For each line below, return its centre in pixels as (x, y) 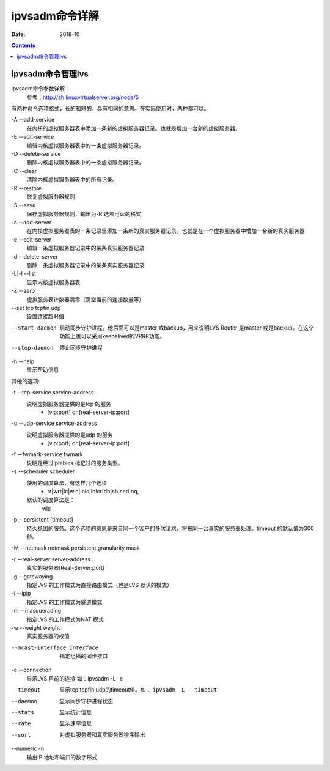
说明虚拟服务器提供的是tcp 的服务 (69, 404)
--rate (21, 724)
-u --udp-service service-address (54, 423)
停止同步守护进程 (81, 347)
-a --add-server (31, 223)
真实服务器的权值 (48, 636)
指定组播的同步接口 (84, 656)
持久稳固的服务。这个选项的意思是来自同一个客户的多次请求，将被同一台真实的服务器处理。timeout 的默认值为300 (170, 528)
